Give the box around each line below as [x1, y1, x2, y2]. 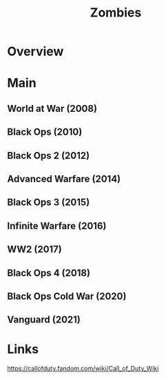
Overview [7, 43, 64, 59]
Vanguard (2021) [7, 314, 81, 326]
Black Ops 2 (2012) [7, 150, 90, 162]
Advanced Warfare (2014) [7, 173, 121, 184]
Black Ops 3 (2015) [7, 197, 90, 208]
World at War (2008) [7, 102, 98, 115]
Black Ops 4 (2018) [7, 267, 91, 279]
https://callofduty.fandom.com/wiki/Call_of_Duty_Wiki [7, 365, 159, 373]
